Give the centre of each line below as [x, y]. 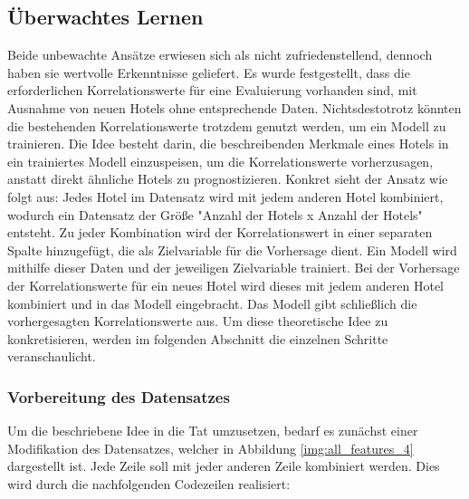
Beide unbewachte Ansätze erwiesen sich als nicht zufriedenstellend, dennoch [220, 55]
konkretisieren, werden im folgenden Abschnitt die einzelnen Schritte [198, 338]
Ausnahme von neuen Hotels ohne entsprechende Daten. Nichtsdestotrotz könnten [234, 107]
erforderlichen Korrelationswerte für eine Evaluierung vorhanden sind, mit [212, 90]
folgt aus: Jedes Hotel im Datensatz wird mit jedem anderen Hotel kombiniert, [225, 196]
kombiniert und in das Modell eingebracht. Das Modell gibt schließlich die [212, 303]
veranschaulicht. [52, 356]
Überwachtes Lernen [105, 17]
